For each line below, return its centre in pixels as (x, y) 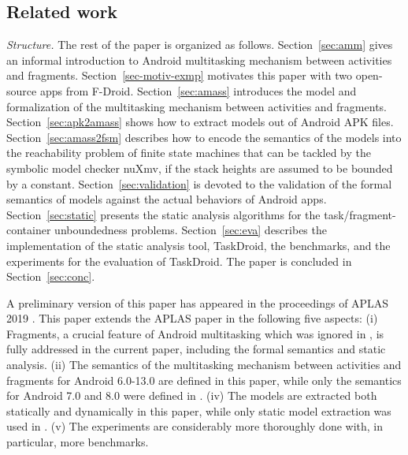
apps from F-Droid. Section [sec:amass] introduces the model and (198, 90)
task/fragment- (360, 214)
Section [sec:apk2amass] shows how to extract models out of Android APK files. (200, 122)
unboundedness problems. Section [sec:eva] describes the (191, 230)
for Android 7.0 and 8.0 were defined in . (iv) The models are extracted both (192, 395)
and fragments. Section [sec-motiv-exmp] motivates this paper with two (180, 75)
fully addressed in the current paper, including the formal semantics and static (196, 349)
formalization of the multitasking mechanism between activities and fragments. (197, 106)
